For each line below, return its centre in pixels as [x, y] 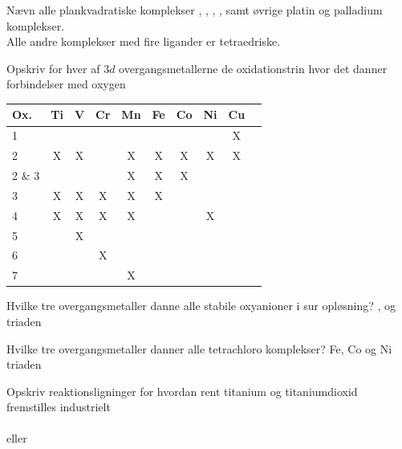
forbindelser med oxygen [66, 84]
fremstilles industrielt [59, 407]
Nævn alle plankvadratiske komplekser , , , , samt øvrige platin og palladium [195, 10]
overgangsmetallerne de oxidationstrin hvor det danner [253, 68]
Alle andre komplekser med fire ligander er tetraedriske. [144, 41]
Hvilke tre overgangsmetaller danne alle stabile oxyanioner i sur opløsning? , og [201, 306]
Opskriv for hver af [53, 68]
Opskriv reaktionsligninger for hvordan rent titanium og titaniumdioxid [182, 391]
